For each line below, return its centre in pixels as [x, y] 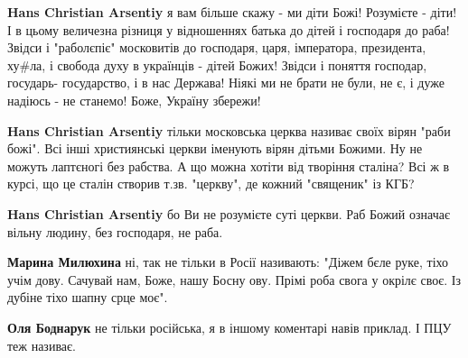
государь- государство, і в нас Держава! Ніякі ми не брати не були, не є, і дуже [226, 83]
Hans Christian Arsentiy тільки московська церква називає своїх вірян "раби [229, 130]
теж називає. [42, 345]
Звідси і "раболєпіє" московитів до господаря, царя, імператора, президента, [217, 47]
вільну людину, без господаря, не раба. [115, 231]
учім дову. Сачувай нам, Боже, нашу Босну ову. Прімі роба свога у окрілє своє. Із [234, 279]
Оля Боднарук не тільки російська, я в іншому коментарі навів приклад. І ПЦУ [229, 327]
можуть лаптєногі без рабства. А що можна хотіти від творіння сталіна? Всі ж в [229, 165]
